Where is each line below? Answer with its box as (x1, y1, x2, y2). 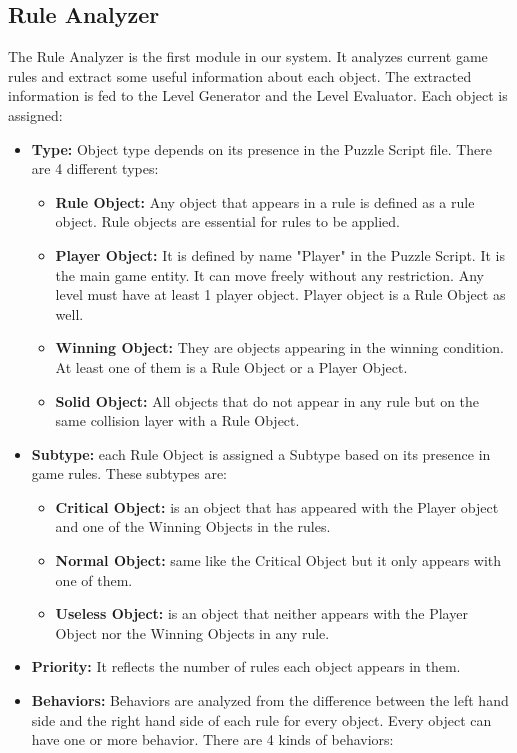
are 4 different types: (31, 158, 159, 179)
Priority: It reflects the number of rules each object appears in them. (31, 656, 461, 677)
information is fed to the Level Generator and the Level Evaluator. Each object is (8, 85, 508, 106)
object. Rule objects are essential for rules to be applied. (55, 211, 400, 232)
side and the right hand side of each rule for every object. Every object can (31, 709, 492, 730)
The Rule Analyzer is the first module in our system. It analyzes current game (8, 46, 488, 67)
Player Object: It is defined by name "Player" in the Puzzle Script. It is (55, 244, 505, 265)
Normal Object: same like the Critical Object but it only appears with (55, 550, 502, 571)
